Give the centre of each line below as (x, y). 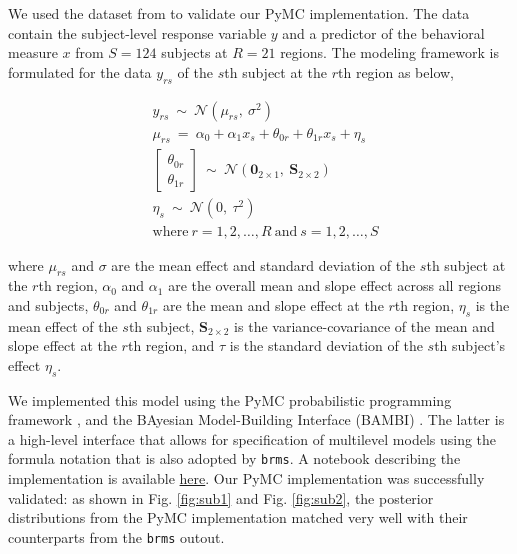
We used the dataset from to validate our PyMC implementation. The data (239, 13)
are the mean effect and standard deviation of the (263, 264)
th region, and (171, 345)
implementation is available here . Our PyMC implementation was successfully (246, 478)
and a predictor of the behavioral (383, 32)
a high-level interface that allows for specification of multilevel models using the (252, 438)
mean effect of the (63, 325)
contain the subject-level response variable (137, 32)
